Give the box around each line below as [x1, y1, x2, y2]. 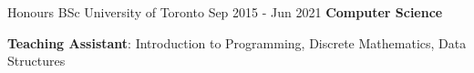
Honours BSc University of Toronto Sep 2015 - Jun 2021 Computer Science [7, 3, 443, 21]
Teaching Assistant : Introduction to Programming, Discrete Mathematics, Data [7, 33, 467, 52]
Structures [7, 51, 66, 70]
